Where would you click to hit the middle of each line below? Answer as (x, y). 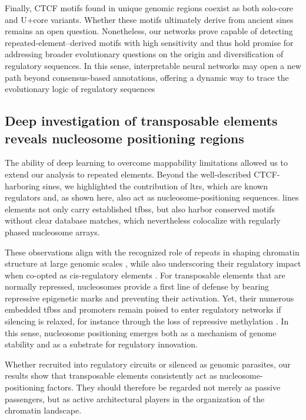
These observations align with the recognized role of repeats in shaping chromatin (152, 252)
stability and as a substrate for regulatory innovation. (101, 344)
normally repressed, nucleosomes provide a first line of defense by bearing (137, 286)
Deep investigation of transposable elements (141, 121)
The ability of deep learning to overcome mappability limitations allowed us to (146, 163)
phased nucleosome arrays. (52, 232)
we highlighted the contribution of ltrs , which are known (166, 186)
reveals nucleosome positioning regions (124, 138)
